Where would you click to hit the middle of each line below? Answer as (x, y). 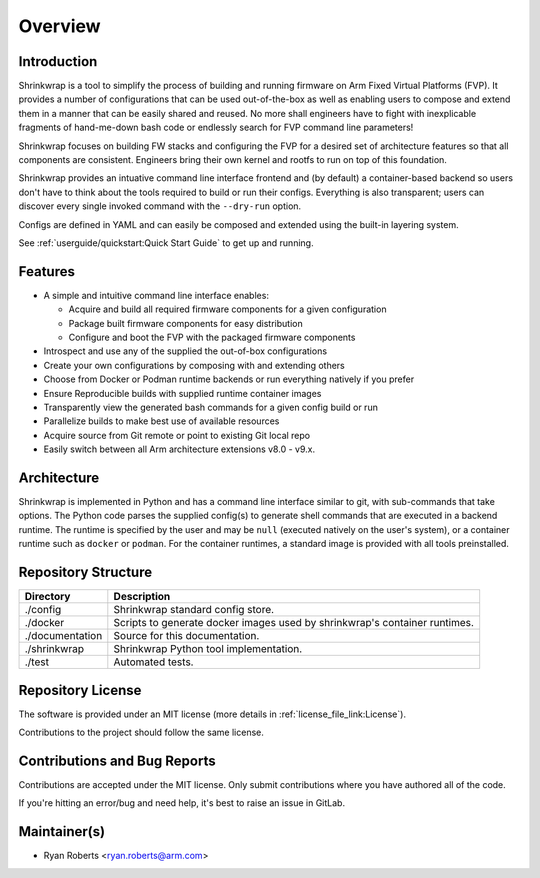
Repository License (80, 690)
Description (142, 597)
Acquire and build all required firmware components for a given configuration (227, 309)
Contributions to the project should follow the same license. (141, 732)
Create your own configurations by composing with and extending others (194, 365)
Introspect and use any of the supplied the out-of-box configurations (185, 351)
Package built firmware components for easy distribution (186, 323)
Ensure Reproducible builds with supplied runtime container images (182, 393)
